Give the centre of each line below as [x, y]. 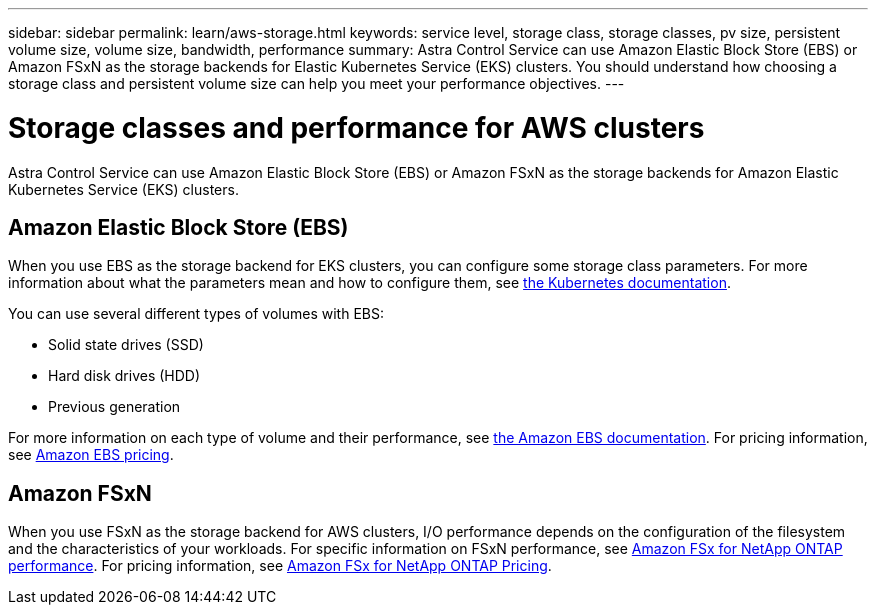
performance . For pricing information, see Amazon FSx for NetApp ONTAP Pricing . [280, 566]
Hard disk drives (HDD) [124, 376]
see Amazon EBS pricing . [91, 455]
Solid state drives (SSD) [126, 345]
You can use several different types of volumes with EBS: [196, 314]
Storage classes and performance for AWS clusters [356, 127]
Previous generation [114, 407]
